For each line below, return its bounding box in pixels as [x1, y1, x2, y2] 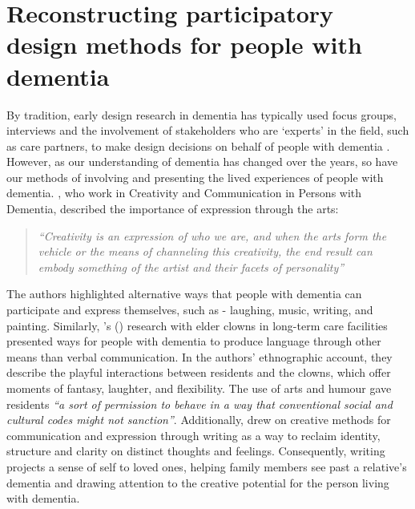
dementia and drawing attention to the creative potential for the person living [6, 474, 389, 491]
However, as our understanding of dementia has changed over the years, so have [6, 153, 398, 170]
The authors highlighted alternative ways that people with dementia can [6, 285, 362, 302]
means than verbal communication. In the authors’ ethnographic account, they [6, 348, 393, 365]
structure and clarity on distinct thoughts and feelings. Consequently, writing [6, 442, 385, 459]
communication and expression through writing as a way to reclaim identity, [6, 426, 381, 443]
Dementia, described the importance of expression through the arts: [6, 200, 339, 217]
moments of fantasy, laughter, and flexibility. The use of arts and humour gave [6, 380, 392, 396]
